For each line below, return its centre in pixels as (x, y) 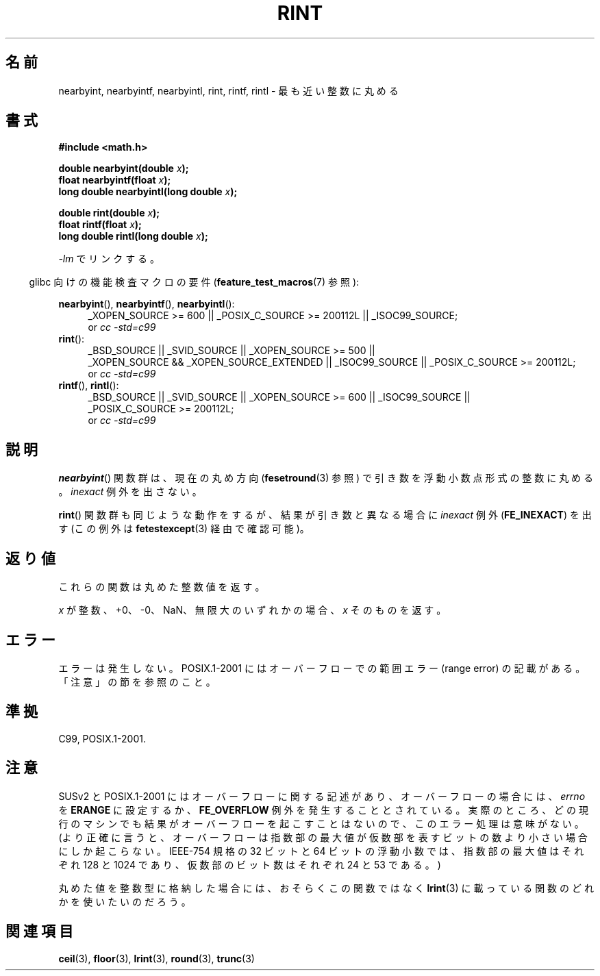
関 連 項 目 (39, 931)
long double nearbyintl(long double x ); (148, 192)
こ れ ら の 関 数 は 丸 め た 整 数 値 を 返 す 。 (162, 587)
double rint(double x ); (109, 213)
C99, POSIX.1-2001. (102, 738)
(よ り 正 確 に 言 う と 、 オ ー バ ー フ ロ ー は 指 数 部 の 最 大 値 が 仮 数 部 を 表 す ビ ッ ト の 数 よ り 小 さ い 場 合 (323, 837)
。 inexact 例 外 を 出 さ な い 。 (130, 492)
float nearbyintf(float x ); (115, 180)
